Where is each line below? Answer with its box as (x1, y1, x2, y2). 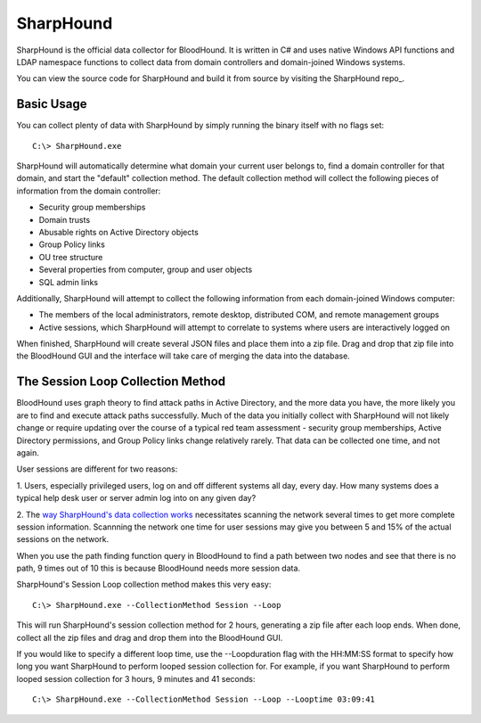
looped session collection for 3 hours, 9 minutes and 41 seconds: (16, 673, 256, 684)
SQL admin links (38, 276, 98, 287)
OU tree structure (38, 251, 103, 262)
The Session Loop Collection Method (16, 374, 226, 390)
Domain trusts (38, 214, 91, 225)
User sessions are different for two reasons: (16, 464, 178, 474)
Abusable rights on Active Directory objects (38, 226, 200, 237)
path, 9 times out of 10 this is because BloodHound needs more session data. (16, 563, 301, 574)
